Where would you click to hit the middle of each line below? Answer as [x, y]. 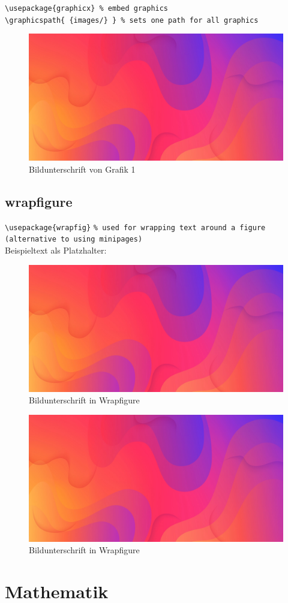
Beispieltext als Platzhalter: [56, 250]
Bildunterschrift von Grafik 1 [82, 169]
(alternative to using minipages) [74, 239]
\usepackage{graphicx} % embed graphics [87, 8]
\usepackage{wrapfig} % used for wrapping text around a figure [135, 227]
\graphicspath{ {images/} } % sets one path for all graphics [132, 20]
